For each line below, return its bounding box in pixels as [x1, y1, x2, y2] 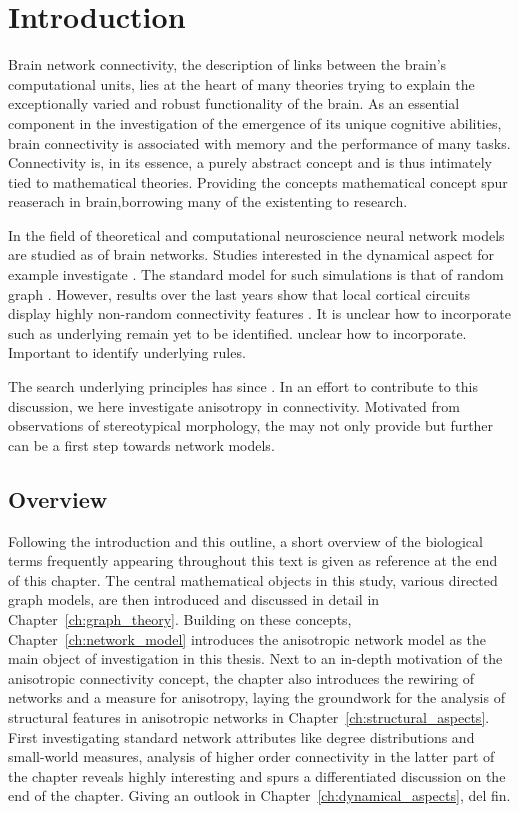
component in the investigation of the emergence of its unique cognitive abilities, [8, 112, 502, 133]
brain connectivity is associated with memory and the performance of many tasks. [8, 132, 511, 153]
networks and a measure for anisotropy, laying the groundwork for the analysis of [8, 687, 505, 708]
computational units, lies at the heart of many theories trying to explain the [8, 73, 475, 94]
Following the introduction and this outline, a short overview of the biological [8, 530, 483, 551]
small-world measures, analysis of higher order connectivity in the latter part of [8, 746, 495, 767]
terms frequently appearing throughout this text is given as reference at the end [8, 550, 498, 571]
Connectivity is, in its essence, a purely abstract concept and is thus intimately [8, 152, 492, 173]
